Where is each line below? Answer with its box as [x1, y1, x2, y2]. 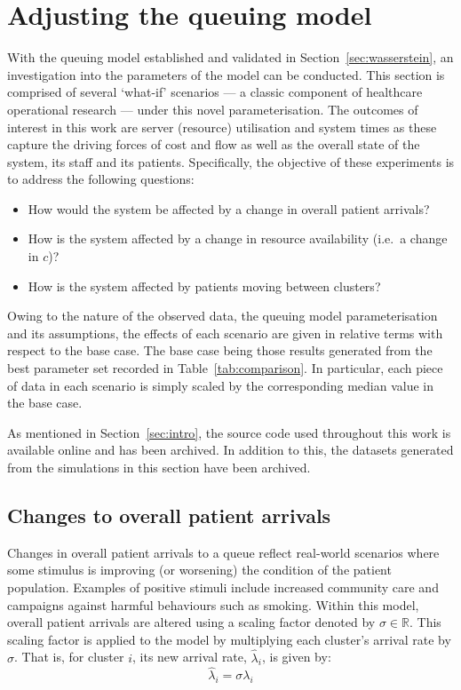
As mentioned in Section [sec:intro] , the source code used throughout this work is [7, 423, 451, 441]
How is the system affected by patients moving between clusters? [28, 276, 381, 295]
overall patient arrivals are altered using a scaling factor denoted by [7, 613, 376, 631]
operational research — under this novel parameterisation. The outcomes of [7, 99, 418, 118]
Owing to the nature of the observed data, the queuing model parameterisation [7, 306, 438, 325]
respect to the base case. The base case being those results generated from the [7, 341, 433, 360]
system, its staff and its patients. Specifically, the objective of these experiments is [7, 152, 455, 171]
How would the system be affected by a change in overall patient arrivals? [28, 199, 430, 218]
